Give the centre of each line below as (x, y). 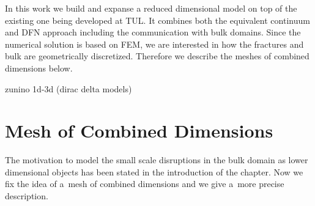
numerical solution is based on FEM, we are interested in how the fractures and (154, 44)
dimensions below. (39, 68)
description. (27, 196)
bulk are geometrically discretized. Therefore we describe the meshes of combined (157, 56)
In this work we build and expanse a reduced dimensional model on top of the (151, 8)
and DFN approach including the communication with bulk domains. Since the (153, 32)
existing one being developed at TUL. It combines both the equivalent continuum (157, 20)
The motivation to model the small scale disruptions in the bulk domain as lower (157, 160)
